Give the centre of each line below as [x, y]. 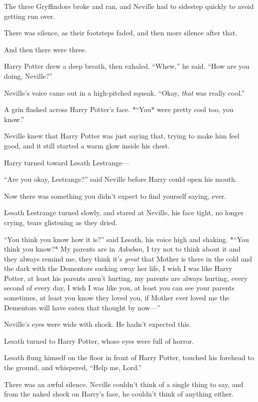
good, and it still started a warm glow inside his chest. [87, 145]
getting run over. [30, 16]
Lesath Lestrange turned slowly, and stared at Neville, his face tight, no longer [124, 212]
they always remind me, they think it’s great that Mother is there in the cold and [128, 258]
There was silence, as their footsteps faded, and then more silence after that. [121, 33]
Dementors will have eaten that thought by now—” [82, 307]
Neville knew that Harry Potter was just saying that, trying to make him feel [122, 136]
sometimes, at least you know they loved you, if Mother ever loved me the [117, 298]
